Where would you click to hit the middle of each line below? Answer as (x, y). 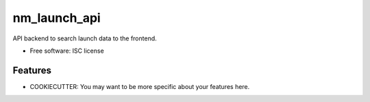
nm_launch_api (57, 18)
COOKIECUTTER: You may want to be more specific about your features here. (140, 86)
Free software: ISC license (67, 51)
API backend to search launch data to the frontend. (85, 38)
